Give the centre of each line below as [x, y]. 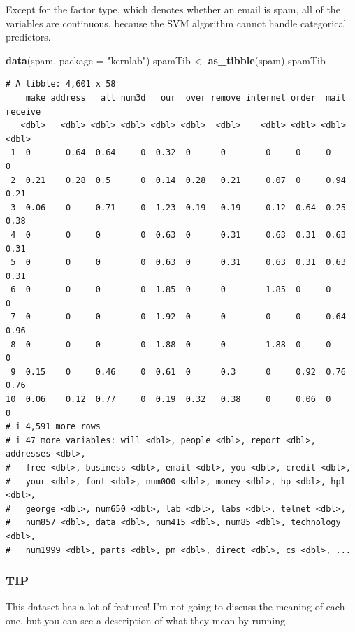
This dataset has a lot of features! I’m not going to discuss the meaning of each [175, 606]
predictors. [28, 37]
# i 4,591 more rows [53, 427]
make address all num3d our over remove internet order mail [186, 98]
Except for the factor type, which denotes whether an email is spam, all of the [173, 9]
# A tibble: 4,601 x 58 [61, 84]
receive [23, 112]
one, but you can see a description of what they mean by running [146, 620]
